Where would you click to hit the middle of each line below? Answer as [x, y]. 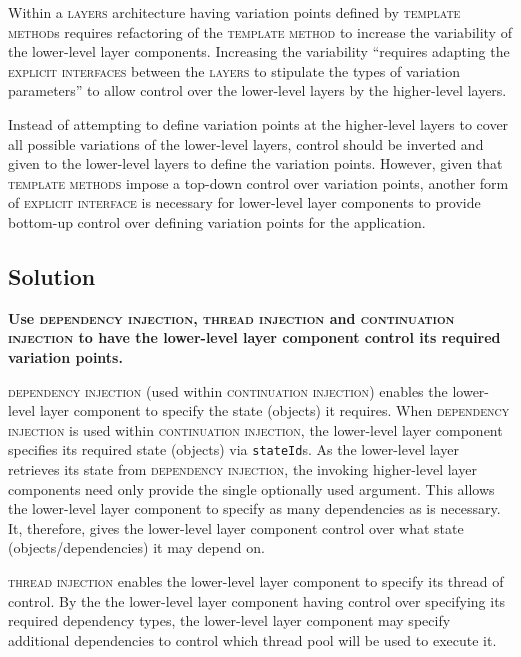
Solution [52, 275]
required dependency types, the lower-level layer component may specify [229, 620]
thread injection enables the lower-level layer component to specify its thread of [256, 580]
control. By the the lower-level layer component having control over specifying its [257, 600]
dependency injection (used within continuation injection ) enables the [228, 390]
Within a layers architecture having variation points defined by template [234, 12]
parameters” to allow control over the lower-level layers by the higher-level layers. [257, 90]
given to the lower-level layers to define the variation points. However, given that [255, 163]
